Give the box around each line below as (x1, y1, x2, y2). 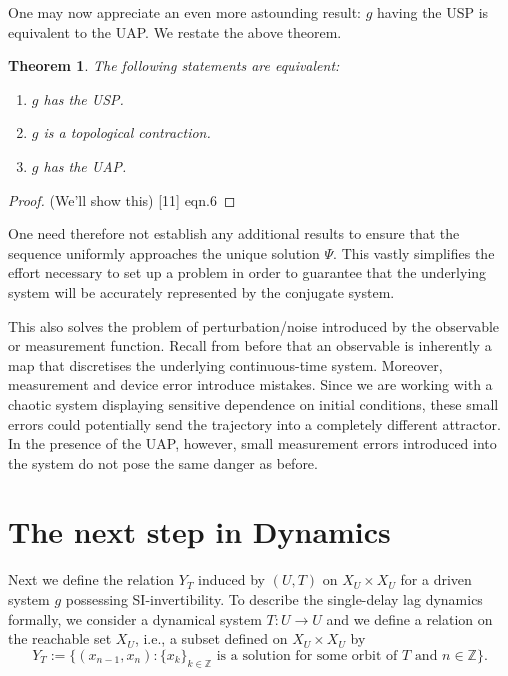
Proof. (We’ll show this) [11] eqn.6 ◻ (8, 189, 236, 210)
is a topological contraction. (43, 122, 211, 143)
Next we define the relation (8, 569, 175, 590)
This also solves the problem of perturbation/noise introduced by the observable (8, 315, 500, 336)
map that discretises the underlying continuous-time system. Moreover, (8, 354, 443, 375)
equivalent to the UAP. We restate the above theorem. (8, 21, 342, 42)
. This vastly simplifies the (333, 242, 495, 263)
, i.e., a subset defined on (134, 628, 288, 649)
